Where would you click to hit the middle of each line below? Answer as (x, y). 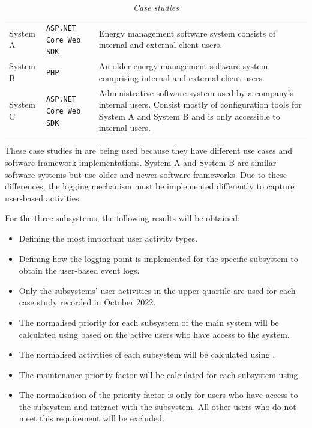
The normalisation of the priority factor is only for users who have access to (158, 395)
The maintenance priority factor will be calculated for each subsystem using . (161, 374)
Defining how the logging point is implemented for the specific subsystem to (158, 258)
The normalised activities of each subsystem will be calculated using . (147, 354)
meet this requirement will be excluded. (91, 418)
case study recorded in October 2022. (87, 302)
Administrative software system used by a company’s (196, 92)
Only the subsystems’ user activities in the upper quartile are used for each (157, 290)
